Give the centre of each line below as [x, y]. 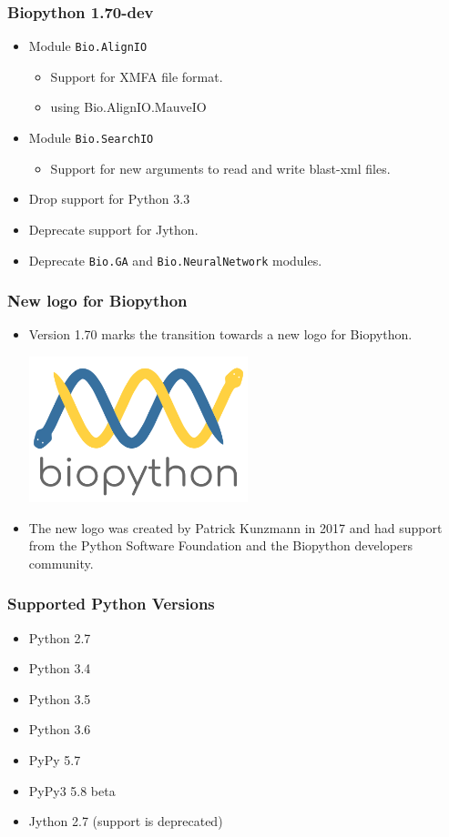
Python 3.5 [60, 698]
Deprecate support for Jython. [113, 229]
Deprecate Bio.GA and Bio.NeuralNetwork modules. [175, 260]
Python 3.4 [60, 668]
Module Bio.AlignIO [88, 46]
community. [61, 563]
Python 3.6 [60, 729]
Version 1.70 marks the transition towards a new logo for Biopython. [220, 334]
